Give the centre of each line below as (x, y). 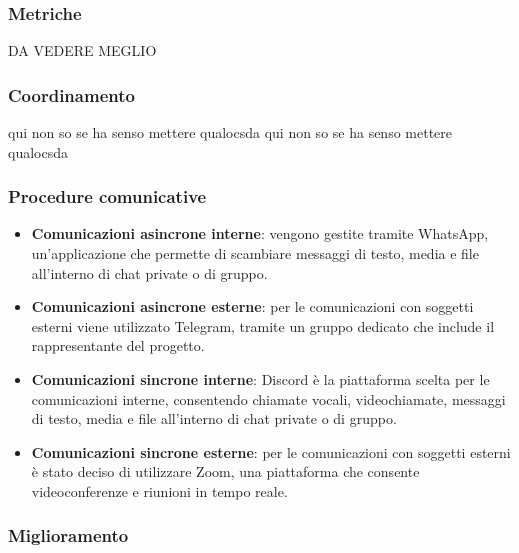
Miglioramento (68, 535)
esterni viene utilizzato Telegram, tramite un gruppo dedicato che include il (263, 325)
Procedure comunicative (107, 196)
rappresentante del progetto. (118, 345)
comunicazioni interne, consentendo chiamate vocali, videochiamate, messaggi (268, 398)
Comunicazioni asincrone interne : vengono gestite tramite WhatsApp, (260, 233)
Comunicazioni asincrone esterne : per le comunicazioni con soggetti (252, 306)
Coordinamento (71, 94)
